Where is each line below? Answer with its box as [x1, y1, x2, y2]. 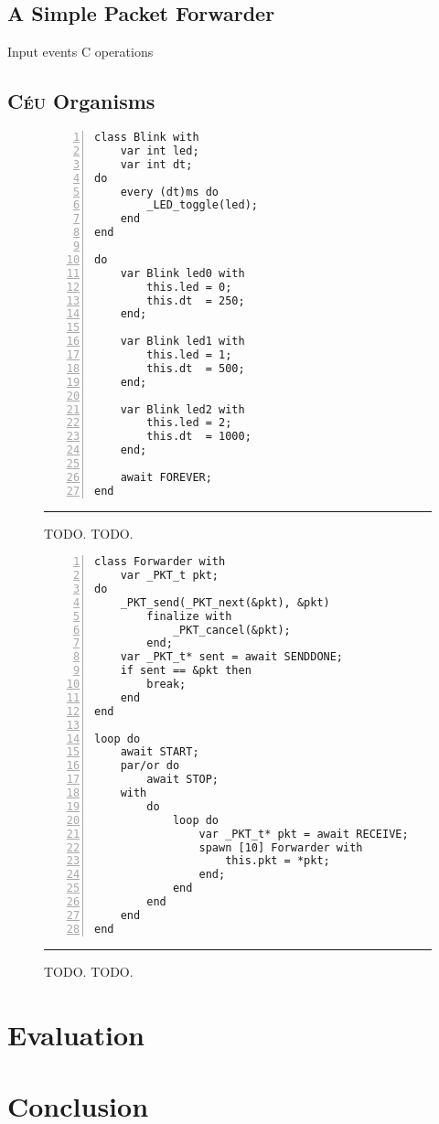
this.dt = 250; [146, 294, 245, 307]
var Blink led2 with [120, 402, 245, 416]
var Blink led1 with [120, 335, 245, 348]
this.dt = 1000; [146, 430, 252, 444]
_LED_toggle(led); [146, 198, 258, 212]
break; [146, 678, 187, 691]
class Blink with [94, 131, 199, 144]
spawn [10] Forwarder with [198, 840, 363, 854]
